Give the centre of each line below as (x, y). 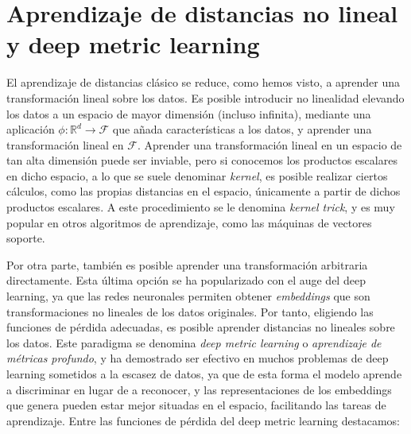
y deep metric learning (133, 44)
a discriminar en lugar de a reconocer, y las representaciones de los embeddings (199, 389)
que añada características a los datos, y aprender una (242, 129)
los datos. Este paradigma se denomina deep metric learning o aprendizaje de (194, 342)
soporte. (26, 238)
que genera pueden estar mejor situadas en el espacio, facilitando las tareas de (196, 405)
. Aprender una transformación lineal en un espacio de (269, 144)
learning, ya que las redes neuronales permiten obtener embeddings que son (188, 296)
